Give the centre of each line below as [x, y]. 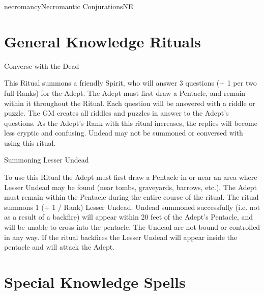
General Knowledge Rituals [102, 41]
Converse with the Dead [42, 65]
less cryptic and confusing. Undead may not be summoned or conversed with [124, 133]
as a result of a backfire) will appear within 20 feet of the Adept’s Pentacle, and [128, 217]
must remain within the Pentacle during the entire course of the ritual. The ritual [131, 197]
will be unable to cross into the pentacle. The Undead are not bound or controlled [132, 227]
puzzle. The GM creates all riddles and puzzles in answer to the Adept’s [116, 113]
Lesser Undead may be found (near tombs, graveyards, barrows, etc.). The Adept [131, 187]
